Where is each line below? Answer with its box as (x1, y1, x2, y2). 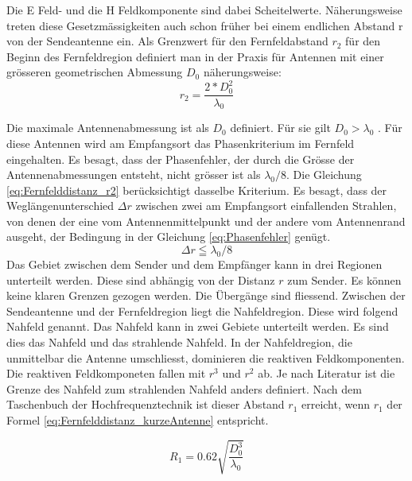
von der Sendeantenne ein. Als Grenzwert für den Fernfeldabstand (6, 33, 328, 49)
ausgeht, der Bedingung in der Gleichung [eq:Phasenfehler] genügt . (6, 228, 331, 245)
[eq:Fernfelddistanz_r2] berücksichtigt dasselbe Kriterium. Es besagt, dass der (6, 181, 387, 198)
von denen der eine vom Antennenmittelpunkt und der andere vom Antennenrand (6, 212, 406, 229)
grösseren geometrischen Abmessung (6, 64, 183, 80)
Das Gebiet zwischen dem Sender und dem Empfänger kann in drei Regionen (6, 256, 383, 273)
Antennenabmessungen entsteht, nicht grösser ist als (6, 166, 261, 183)
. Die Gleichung (286, 166, 362, 183)
